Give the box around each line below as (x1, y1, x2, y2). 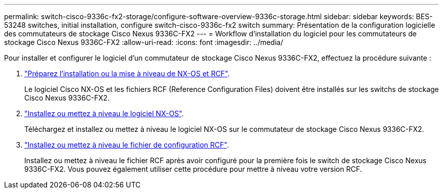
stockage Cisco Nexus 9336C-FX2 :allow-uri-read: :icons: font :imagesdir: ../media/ (4, 38, 283, 46)
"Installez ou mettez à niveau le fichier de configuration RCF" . (24, 140, 229, 149)
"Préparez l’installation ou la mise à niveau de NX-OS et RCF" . (24, 69, 230, 78)
